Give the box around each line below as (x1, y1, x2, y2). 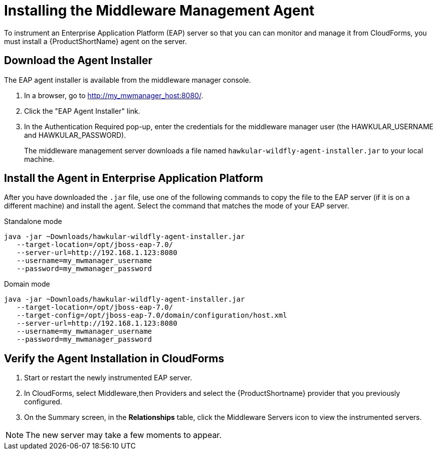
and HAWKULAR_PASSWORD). (24, 130, 126, 139)
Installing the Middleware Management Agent (4, 2, 315, 19)
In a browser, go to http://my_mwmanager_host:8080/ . (24, 91, 203, 100)
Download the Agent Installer (4, 54, 153, 67)
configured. (24, 397, 62, 406)
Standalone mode (4, 217, 62, 226)
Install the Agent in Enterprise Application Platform (4, 172, 263, 185)
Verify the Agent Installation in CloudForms (4, 352, 225, 365)
